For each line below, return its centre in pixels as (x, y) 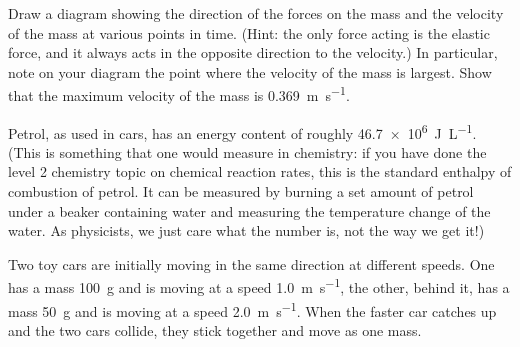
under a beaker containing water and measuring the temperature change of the (249, 210)
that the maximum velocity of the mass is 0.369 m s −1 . (179, 94)
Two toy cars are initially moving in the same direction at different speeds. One (251, 263)
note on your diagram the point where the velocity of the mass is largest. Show (250, 71)
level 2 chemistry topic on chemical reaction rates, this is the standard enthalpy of (260, 171)
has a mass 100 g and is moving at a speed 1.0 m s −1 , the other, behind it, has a (259, 286)
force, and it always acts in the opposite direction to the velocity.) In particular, (253, 52)
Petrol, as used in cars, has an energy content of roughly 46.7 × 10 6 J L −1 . (242, 131)
